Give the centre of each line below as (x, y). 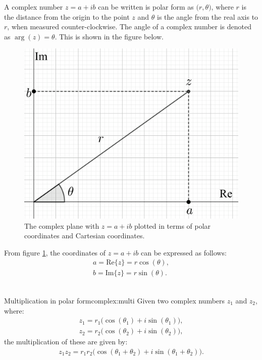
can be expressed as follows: (184, 252)
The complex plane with (62, 225)
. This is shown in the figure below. (109, 36)
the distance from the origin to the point (67, 16)
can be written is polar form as (146, 7)
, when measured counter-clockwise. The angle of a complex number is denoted (129, 27)
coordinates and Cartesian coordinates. (85, 236)
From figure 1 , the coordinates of (55, 252)
